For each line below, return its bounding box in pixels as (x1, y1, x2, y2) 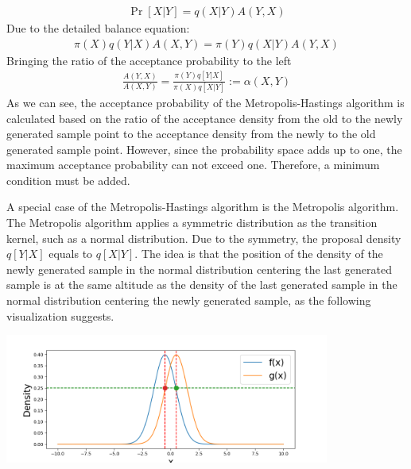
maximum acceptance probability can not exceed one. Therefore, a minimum (6, 156, 380, 173)
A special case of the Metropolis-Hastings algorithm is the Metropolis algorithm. (6, 198, 399, 215)
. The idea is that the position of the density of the (134, 245, 383, 262)
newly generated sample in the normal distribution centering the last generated (6, 260, 392, 277)
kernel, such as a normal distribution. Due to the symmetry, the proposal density (6, 229, 401, 246)
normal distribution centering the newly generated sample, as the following (6, 292, 371, 309)
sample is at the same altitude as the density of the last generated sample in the (6, 276, 397, 293)
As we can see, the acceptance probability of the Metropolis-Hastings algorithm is (6, 94, 405, 110)
